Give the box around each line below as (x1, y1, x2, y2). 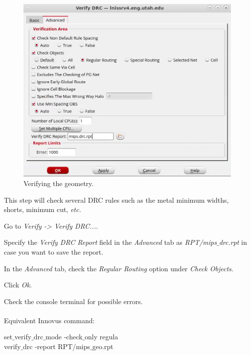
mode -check (45, 331, 83, 342)
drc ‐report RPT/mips (23, 341, 91, 352)
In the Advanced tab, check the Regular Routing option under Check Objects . (4, 263, 233, 273)
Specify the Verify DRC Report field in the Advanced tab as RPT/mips (4, 237, 217, 247)
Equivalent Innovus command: (4, 315, 95, 325)
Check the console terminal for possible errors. (4, 296, 143, 306)
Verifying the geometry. (23, 178, 94, 188)
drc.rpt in (219, 237, 247, 247)
